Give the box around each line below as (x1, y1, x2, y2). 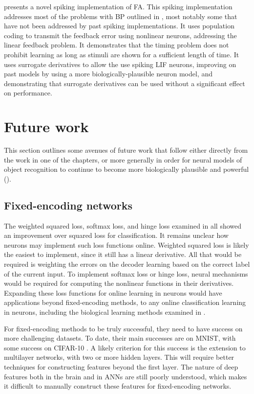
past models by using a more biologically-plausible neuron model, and (4, 69, 213, 79)
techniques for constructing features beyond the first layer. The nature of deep (4, 361, 238, 371)
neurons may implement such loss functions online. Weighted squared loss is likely (4, 239, 249, 250)
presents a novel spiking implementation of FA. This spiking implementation (4, 1, 233, 11)
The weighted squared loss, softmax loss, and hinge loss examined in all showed (4, 220, 242, 231)
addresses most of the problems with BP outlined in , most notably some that (4, 11, 237, 21)
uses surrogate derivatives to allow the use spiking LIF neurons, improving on (4, 59, 236, 69)
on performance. (4, 88, 52, 98)
